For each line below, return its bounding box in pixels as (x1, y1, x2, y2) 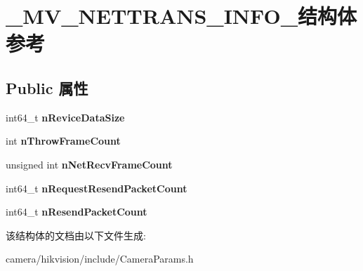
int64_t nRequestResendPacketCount (6, 180, 187, 195)
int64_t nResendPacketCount (6, 204, 147, 219)
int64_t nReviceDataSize (6, 110, 125, 124)
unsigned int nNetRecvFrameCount (6, 157, 173, 171)
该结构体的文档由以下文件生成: (6, 227, 146, 242)
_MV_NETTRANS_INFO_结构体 (6, 1, 357, 30)
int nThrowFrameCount (6, 133, 121, 148)
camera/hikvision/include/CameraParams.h (6, 251, 194, 266)
